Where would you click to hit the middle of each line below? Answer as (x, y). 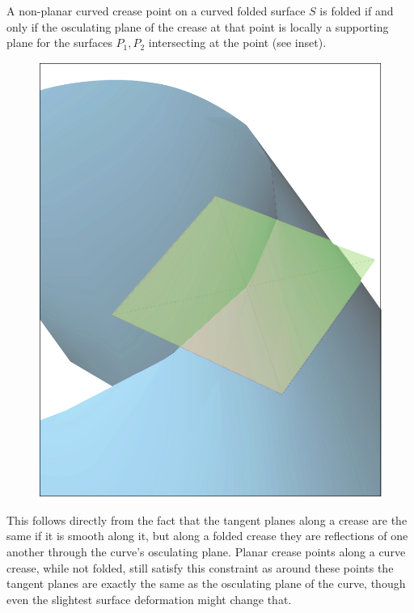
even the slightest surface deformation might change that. (149, 599)
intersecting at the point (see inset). (237, 43)
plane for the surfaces (59, 43)
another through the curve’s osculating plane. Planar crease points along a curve (206, 551)
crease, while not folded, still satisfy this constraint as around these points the (200, 567)
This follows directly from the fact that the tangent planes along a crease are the (207, 519)
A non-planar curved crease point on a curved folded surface (156, 11)
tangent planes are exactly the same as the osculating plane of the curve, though (206, 583)
